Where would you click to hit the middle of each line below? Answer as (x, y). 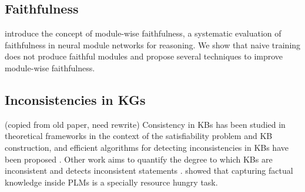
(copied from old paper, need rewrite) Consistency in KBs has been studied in (145, 124)
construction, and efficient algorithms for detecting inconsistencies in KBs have (147, 147)
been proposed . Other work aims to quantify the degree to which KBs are (139, 159)
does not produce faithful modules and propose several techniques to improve (144, 56)
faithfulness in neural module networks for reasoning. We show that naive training (153, 44)
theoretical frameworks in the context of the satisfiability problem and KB (139, 136)
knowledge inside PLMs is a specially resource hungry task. (111, 182)
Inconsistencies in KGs (75, 99)
